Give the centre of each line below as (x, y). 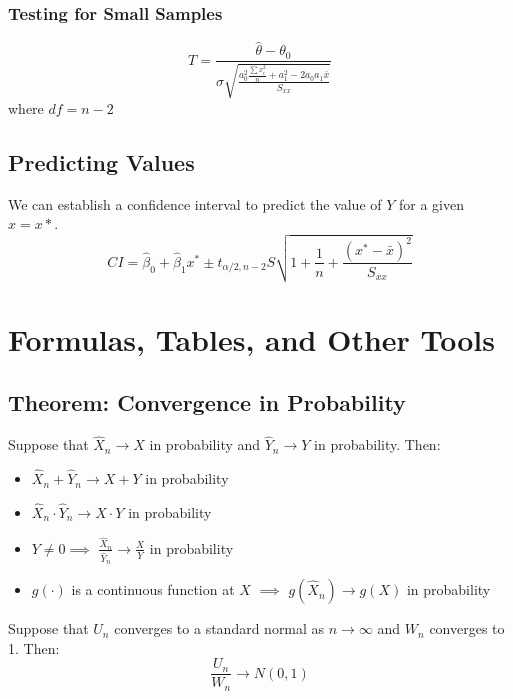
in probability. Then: (377, 444)
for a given (432, 203)
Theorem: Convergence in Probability (207, 402)
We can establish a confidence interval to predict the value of (195, 203)
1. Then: (34, 647)
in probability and (205, 444)
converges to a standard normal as (219, 628)
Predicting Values (101, 161)
